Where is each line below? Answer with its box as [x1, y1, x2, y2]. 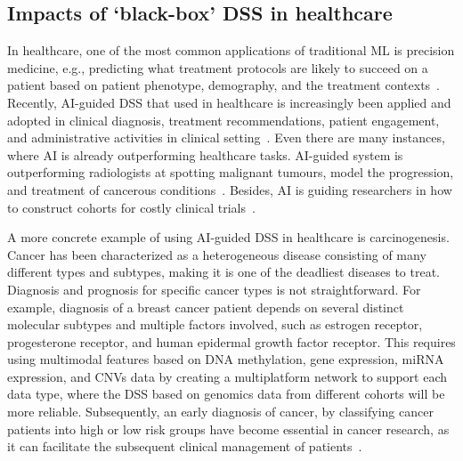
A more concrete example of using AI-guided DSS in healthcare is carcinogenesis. [7, 228, 450, 247]
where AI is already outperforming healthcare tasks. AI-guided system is [7, 145, 403, 164]
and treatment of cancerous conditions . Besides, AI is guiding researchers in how [7, 180, 452, 198]
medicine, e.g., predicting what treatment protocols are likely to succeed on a [7, 58, 428, 77]
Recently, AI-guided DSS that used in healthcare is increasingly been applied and [7, 93, 451, 111]
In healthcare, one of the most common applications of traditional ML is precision [7, 41, 455, 60]
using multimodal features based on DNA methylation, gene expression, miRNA [7, 350, 444, 368]
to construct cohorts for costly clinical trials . [7, 198, 256, 216]
